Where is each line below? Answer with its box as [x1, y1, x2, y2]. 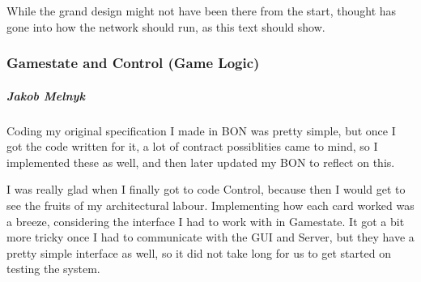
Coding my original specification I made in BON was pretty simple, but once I [6, 122, 396, 139]
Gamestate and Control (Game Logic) [6, 53, 260, 73]
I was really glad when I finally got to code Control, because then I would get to [6, 181, 406, 198]
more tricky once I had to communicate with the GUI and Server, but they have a [6, 229, 415, 246]
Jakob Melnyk [6, 87, 85, 104]
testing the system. [6, 260, 100, 277]
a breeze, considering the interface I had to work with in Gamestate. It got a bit [6, 212, 405, 229]
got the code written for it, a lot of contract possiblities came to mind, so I [6, 138, 378, 155]
